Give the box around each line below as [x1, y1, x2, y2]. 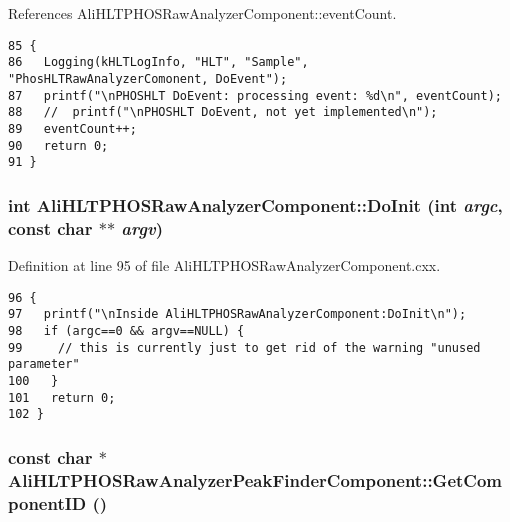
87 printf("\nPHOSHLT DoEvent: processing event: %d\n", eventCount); [8, 88, 502, 103]
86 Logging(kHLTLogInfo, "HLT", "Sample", [8, 55, 309, 70]
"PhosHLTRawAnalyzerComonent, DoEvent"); [8, 71, 288, 86]
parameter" [8, 357, 80, 372]
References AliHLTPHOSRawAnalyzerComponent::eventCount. [8, 3, 397, 23]
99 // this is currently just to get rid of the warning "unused [8, 340, 481, 355]
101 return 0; [8, 390, 116, 405]
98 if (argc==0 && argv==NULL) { [8, 323, 245, 338]
